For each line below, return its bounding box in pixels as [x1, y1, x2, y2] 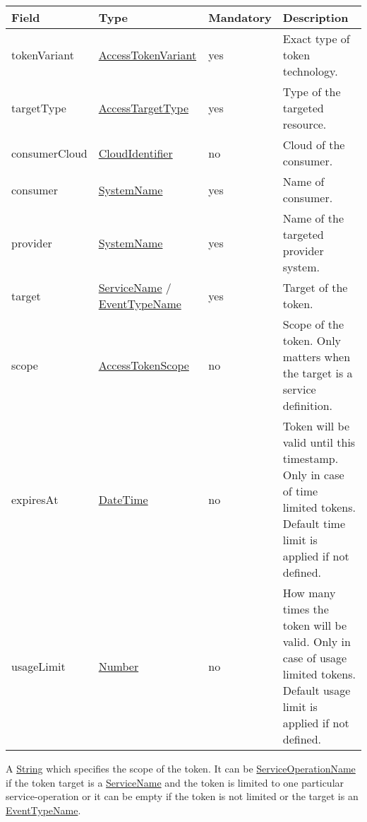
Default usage [282, 682, 351, 698]
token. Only [282, 332, 342, 348]
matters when [282, 348, 351, 365]
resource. [282, 116, 327, 132]
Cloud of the [282, 136, 345, 153]
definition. [282, 397, 333, 413]
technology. [282, 63, 338, 79]
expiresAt [11, 491, 59, 507]
